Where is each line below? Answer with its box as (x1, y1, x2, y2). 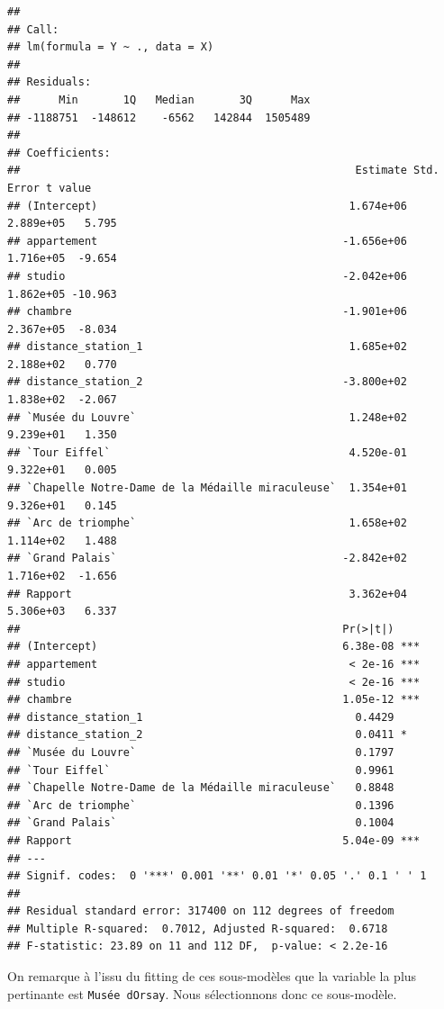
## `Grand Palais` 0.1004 (7, 816, 394, 830)
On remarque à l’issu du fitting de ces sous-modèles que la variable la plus (7, 967, 417, 986)
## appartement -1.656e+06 (7, 234, 407, 248)
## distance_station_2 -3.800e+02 (7, 375, 407, 389)
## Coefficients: (7, 146, 111, 159)
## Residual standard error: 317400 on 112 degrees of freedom (7, 905, 394, 918)
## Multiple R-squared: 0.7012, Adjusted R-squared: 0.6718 (7, 922, 388, 935)
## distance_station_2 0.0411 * (7, 728, 407, 742)
